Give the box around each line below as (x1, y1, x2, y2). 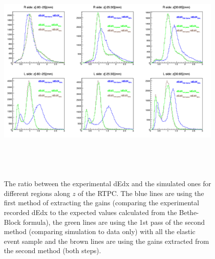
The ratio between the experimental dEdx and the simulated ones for (4, 178, 211, 189)
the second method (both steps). (4, 245, 101, 256)
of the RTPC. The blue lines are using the (78, 188, 204, 198)
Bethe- (179, 207, 199, 217)
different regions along (4, 188, 70, 198)
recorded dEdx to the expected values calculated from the (4, 207, 177, 217)
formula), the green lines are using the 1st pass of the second (23, 216, 205, 227)
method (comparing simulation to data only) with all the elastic (4, 226, 195, 237)
